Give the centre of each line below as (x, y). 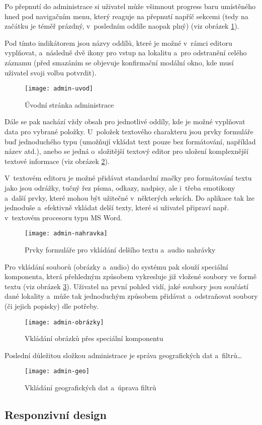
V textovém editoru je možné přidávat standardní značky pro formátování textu (128, 178)
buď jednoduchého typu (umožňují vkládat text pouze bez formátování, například (130, 141)
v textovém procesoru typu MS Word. (63, 217)
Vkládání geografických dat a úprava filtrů (91, 388)
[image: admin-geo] (57, 371)
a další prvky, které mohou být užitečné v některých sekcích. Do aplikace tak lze (130, 197)
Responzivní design (56, 415)
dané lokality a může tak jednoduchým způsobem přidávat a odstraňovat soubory (131, 296)
